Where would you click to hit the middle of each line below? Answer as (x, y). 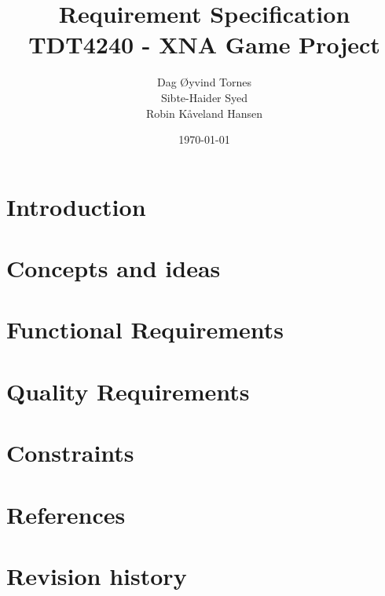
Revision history (97, 575)
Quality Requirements (128, 391)
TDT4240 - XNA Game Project (204, 44)
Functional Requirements (145, 329)
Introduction (76, 206)
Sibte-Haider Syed (204, 97)
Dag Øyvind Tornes (204, 82)
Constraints (70, 453)
